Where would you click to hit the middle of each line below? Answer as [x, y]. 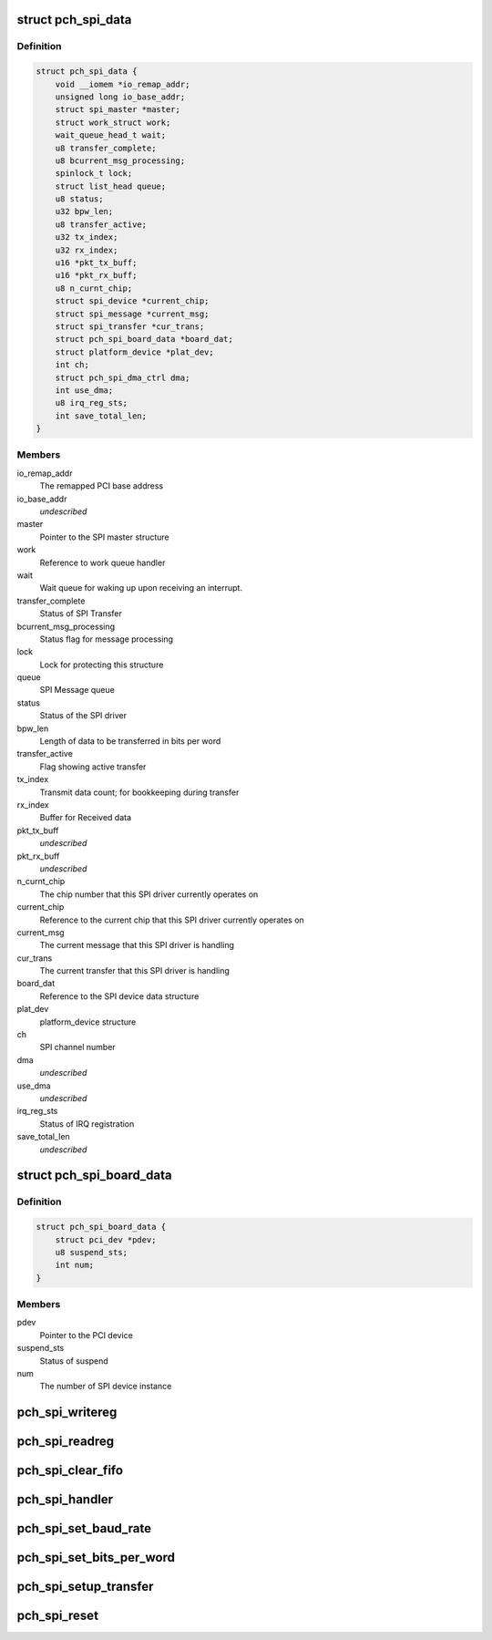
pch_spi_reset [58, 1616]
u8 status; [79, 199]
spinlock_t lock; [94, 174]
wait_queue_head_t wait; [111, 135]
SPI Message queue [77, 690]
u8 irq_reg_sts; [91, 403]
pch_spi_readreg [66, 1442]
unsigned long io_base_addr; [120, 97]
